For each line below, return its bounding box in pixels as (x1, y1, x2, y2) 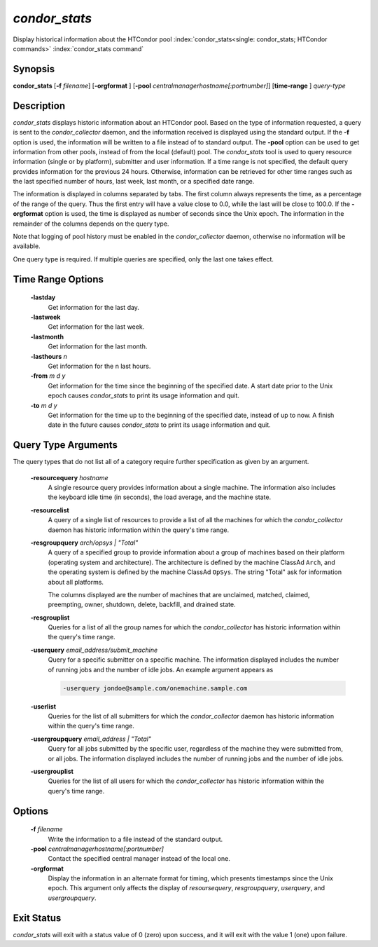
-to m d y (30, 401, 57, 409)
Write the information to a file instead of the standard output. (48, 835, 223, 843)
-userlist (30, 702, 56, 711)
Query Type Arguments (13, 439, 118, 451)
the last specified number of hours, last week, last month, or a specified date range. (13, 177, 255, 186)
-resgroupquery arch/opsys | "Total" (30, 538, 139, 547)
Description (13, 100, 66, 111)
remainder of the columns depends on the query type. (13, 219, 169, 228)
